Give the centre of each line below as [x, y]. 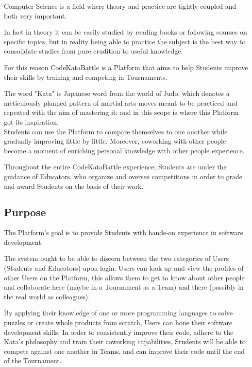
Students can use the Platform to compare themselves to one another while [116, 131]
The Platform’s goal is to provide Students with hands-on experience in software [124, 232]
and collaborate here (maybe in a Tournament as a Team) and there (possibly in [124, 287]
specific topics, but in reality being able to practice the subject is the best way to [125, 41]
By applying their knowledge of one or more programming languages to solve [118, 313]
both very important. [35, 15]
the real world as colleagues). [47, 296]
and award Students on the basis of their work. [74, 186]
